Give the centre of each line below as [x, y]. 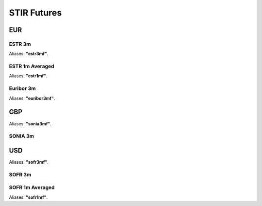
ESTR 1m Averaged [32, 67]
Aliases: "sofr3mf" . [29, 162]
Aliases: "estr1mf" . [28, 76]
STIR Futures [35, 13]
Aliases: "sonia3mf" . [30, 123]
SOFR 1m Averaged [32, 188]
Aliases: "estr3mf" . [29, 54]
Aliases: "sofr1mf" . [28, 197]
